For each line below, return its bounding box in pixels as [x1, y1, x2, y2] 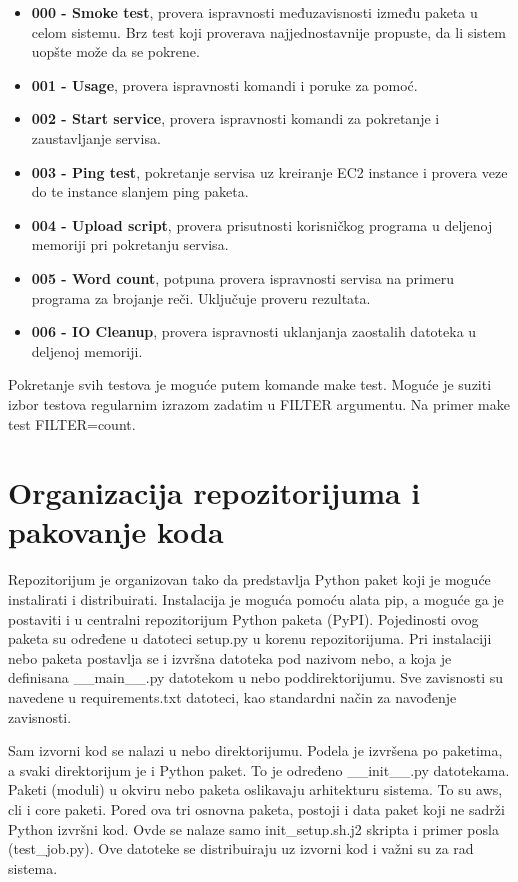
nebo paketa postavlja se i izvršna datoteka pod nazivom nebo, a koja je [8, 647, 452, 668]
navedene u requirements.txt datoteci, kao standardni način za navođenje [8, 686, 457, 707]
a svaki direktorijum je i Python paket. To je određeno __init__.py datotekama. [8, 759, 510, 780]
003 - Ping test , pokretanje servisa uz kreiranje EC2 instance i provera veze [31, 161, 508, 182]
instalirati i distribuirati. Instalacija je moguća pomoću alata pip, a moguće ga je [8, 589, 504, 609]
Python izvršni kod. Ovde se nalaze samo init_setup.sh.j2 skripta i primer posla [8, 818, 499, 839]
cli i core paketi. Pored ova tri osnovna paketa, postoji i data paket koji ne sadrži [8, 798, 505, 819]
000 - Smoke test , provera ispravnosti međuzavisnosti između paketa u [31, 2, 478, 22]
